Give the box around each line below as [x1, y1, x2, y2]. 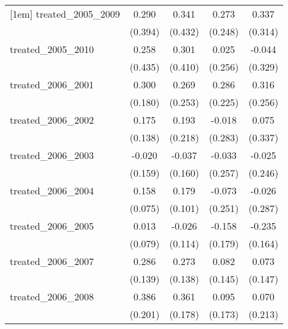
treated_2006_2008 [10, 289, 94, 303]
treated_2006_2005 [10, 219, 94, 233]
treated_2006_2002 [10, 113, 94, 127]
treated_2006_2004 [10, 183, 94, 197]
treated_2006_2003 [10, 148, 94, 162]
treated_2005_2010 [10, 42, 94, 56]
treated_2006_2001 [10, 77, 94, 91]
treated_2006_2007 [10, 254, 94, 268]
